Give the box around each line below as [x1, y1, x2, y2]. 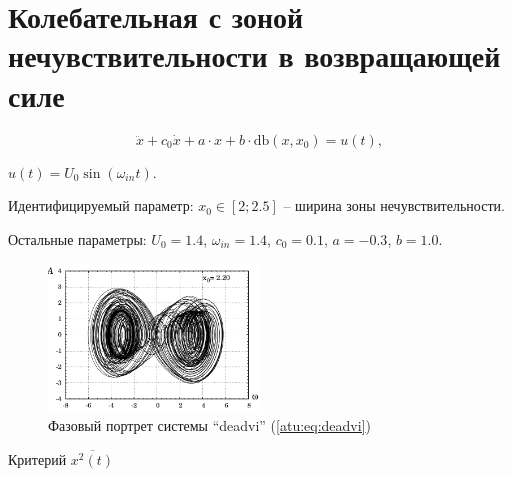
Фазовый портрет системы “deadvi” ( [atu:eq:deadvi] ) [48, 415, 371, 436]
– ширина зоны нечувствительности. [283, 195, 505, 216]
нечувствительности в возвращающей [8, 35, 501, 76]
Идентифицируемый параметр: [8, 195, 194, 216]
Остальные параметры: [8, 228, 147, 249]
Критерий [8, 449, 67, 470]
